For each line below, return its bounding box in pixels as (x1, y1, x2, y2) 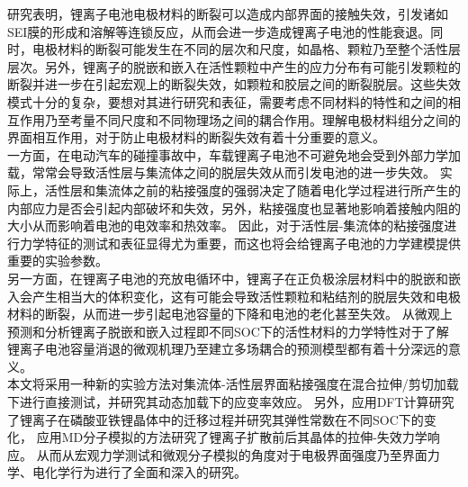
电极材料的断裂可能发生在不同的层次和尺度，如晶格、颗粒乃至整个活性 (31, 40, 448, 59)
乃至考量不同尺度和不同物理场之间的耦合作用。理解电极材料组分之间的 (44, 110, 461, 129)
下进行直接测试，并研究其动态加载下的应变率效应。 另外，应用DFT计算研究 (7, 392, 454, 411)
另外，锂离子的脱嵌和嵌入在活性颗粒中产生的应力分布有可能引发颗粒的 (44, 57, 461, 76)
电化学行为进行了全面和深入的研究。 (31, 463, 247, 482)
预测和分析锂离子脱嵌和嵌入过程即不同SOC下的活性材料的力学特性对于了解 (7, 321, 449, 340)
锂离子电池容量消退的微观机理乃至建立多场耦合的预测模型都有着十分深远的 (7, 339, 448, 358)
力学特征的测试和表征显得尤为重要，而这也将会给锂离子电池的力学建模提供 (19, 233, 461, 252)
